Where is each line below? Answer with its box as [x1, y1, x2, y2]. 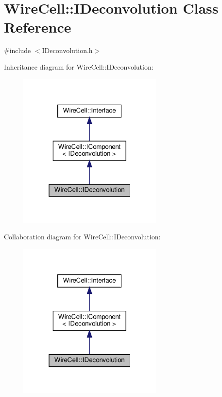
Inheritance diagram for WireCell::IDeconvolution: [4, 61, 154, 72]
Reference [4, 17, 71, 37]
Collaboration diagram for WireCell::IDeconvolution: [4, 232, 161, 242]
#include [4, 45, 31, 55]
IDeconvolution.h [42, 45, 93, 55]
